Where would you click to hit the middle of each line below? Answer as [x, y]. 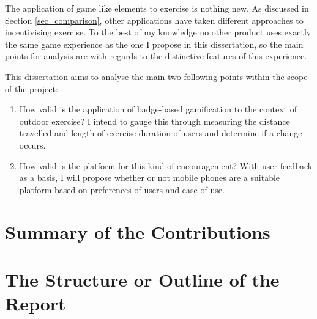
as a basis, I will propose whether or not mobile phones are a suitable [150, 178]
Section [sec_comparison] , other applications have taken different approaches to [154, 20]
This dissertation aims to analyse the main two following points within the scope [156, 76]
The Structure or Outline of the [142, 279]
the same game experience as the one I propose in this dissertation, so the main [154, 44]
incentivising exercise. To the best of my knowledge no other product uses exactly [158, 32]
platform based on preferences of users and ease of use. [122, 189]
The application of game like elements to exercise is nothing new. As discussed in [157, 8]
